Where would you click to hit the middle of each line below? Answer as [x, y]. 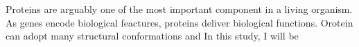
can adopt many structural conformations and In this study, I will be [152, 36]
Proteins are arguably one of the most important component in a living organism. [179, 9]
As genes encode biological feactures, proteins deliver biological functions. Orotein [179, 22]
